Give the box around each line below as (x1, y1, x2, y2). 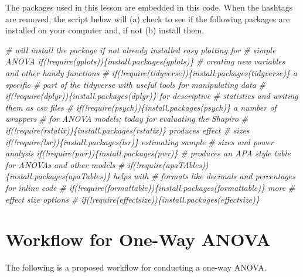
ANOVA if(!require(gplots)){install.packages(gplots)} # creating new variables (5, 55, 285, 67)
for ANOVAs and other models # (5, 158, 125, 170)
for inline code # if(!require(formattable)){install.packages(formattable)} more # (5, 181, 295, 193)
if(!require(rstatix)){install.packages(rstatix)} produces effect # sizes (5, 124, 250, 136)
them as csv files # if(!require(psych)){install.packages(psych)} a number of (5, 101, 277, 113)
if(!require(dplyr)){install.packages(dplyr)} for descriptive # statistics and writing (5, 90, 298, 102)
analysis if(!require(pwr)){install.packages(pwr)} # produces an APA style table (5, 147, 291, 159)
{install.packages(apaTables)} (5, 170, 110, 182)
